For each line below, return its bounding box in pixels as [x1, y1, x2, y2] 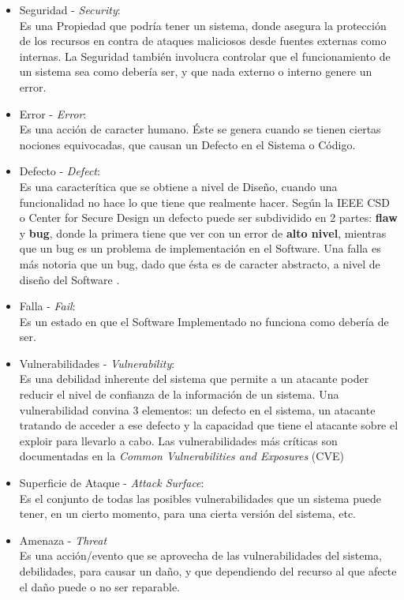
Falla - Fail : [19, 298, 76, 314]
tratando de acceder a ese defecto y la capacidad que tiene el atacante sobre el [19, 417, 398, 433]
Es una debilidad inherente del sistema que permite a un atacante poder [19, 370, 369, 387]
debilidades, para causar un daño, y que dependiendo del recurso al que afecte [19, 563, 397, 579]
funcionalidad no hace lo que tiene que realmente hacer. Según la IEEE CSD [19, 193, 390, 210]
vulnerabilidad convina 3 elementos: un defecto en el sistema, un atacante [19, 401, 376, 418]
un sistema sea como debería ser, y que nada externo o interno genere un [19, 63, 372, 80]
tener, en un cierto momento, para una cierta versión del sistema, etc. [19, 505, 357, 522]
